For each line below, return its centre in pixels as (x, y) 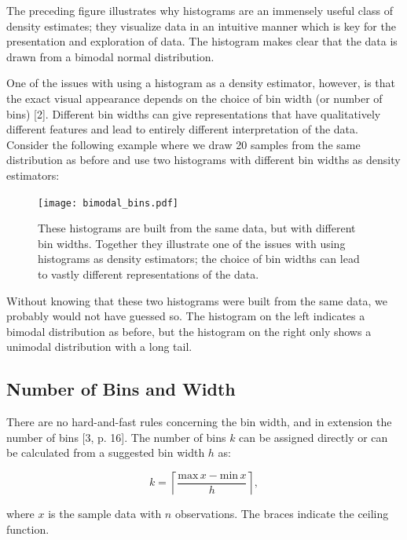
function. (28, 529)
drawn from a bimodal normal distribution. (110, 56)
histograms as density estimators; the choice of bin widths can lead (199, 259)
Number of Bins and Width (121, 389)
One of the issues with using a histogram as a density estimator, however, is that (201, 83)
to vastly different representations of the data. (148, 274)
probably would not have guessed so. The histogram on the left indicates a (186, 316)
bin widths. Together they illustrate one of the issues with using (192, 243)
